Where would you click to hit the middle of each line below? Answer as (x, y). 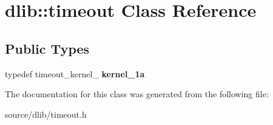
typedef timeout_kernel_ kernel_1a (75, 73)
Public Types (47, 48)
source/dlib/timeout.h (46, 114)
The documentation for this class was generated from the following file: (137, 94)
